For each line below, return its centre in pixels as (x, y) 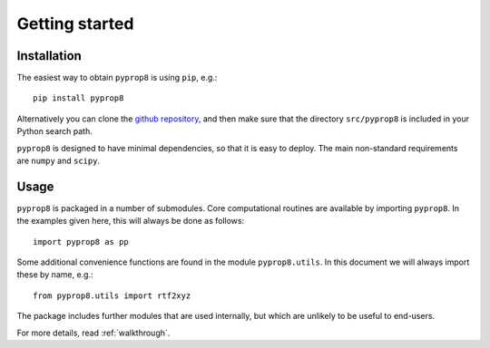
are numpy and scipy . (58, 161)
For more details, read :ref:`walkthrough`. (93, 333)
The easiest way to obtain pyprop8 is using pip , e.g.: (117, 78)
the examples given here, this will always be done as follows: (131, 221)
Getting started (75, 24)
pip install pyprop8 (78, 98)
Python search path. (54, 131)
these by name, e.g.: (55, 275)
